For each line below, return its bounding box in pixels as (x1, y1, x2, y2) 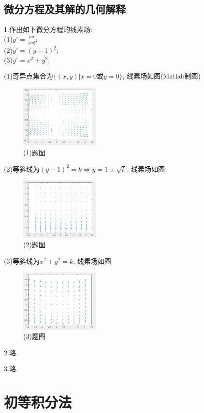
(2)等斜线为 (4, 163, 40, 174)
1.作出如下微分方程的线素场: (4, 24, 92, 34)
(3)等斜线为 (4, 255, 40, 266)
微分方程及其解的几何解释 (4, 1, 126, 16)
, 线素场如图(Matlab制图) (122, 71, 201, 81)
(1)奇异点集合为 (4, 71, 53, 81)
